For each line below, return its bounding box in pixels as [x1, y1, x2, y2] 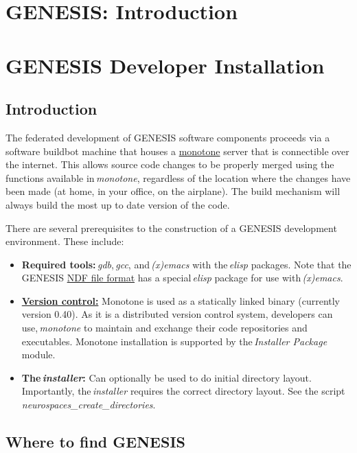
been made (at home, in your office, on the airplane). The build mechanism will [5, 184, 341, 198]
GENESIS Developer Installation [5, 51, 325, 79]
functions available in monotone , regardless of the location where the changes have [5, 170, 351, 185]
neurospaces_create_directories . [21, 397, 156, 412]
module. [21, 347, 56, 362]
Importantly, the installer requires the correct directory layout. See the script [21, 384, 345, 398]
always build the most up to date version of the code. [5, 197, 230, 211]
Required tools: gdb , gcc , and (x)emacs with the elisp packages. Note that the [21, 257, 352, 271]
